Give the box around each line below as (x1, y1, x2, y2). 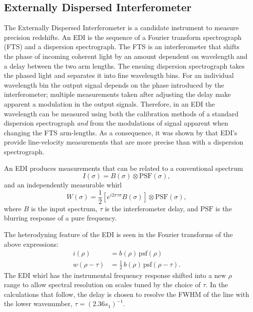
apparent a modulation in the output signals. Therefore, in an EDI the (4, 98, 215, 109)
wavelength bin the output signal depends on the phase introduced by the (4, 79, 224, 90)
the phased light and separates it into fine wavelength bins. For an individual (4, 70, 234, 80)
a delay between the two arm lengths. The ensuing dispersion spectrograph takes (4, 60, 245, 71)
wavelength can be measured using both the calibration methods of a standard (4, 108, 239, 118)
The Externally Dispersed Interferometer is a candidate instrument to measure (4, 22, 239, 33)
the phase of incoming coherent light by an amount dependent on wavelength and (4, 51, 248, 61)
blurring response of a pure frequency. (4, 213, 117, 223)
